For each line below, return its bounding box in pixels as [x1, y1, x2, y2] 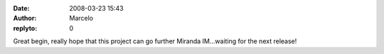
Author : [13, 14, 37, 23]
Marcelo [69, 14, 94, 23]
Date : [13, 4, 30, 12]
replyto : [13, 23, 38, 32]
